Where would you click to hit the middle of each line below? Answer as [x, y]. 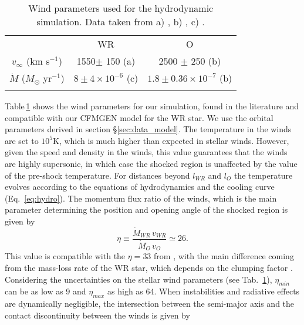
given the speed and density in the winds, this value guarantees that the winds [146, 152]
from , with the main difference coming [224, 256]
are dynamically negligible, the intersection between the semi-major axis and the [150, 304]
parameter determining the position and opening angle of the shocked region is [146, 210]
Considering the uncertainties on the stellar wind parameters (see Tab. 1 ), [139, 279]
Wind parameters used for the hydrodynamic [121, 8]
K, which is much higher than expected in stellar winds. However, [171, 140]
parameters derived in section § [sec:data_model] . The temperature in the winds [148, 129]
